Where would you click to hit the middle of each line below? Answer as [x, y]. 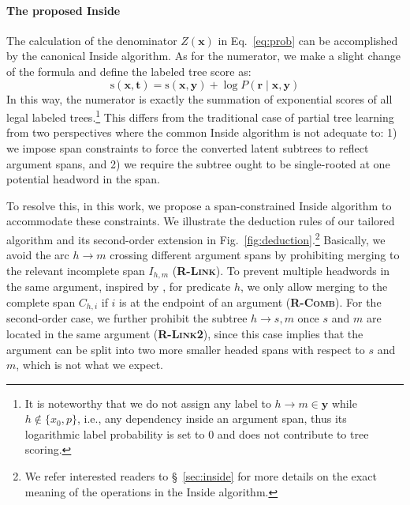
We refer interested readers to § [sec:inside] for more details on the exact [201, 476]
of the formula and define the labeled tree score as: [129, 71]
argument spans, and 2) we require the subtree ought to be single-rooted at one [198, 163]
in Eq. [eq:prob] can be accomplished [308, 40]
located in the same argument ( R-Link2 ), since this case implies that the [185, 333]
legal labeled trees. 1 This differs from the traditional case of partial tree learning [200, 116]
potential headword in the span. [83, 179]
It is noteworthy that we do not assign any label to [148, 403]
